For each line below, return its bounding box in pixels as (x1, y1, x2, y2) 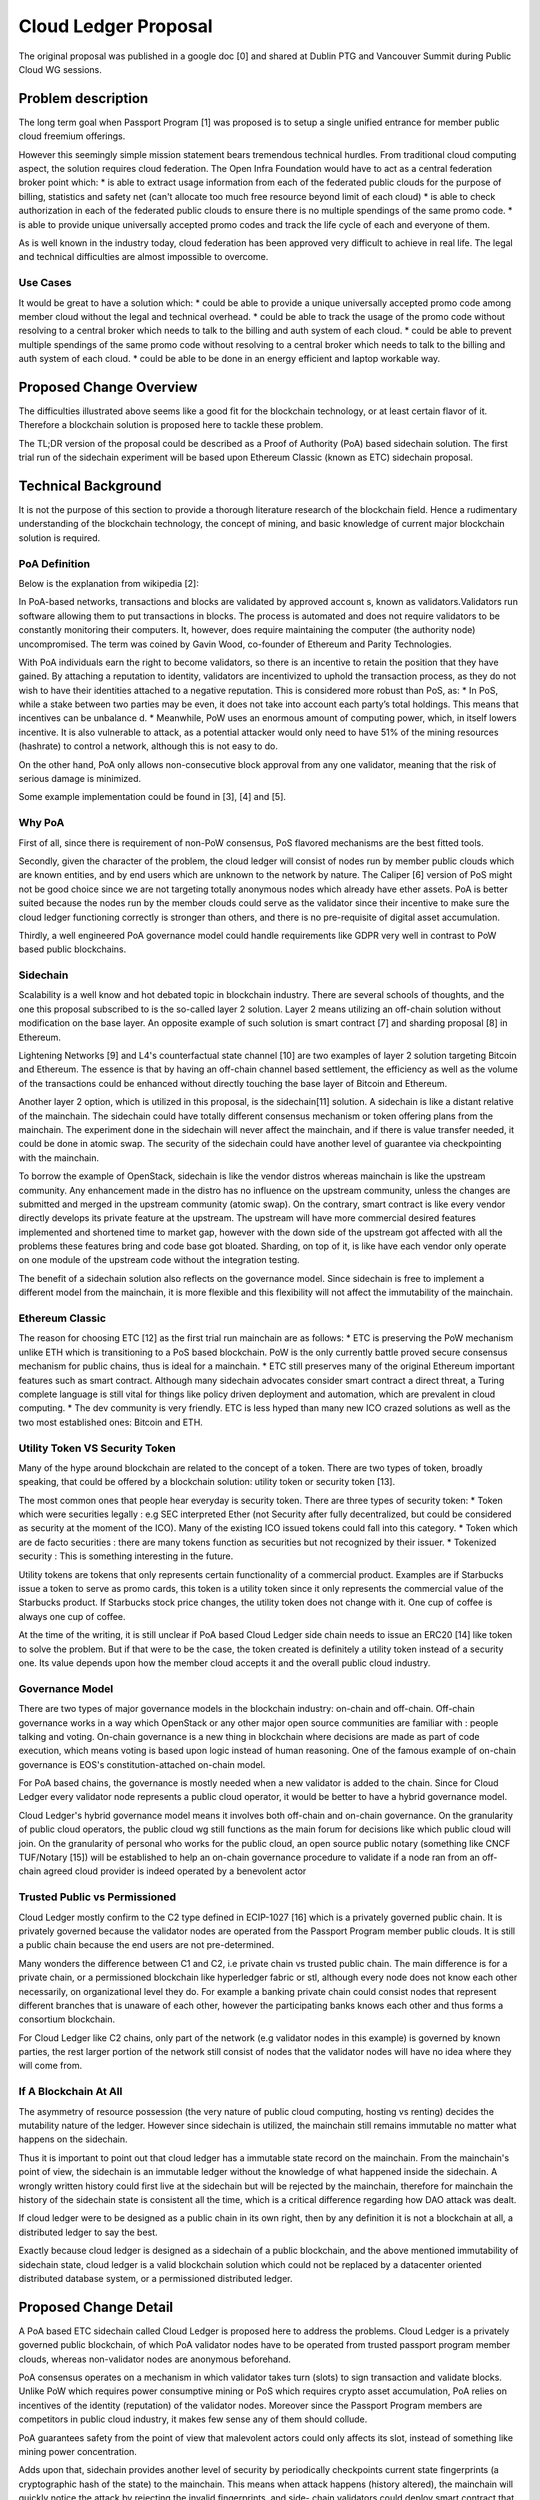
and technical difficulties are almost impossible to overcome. (18, 251, 269, 263)
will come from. (18, 2060, 83, 2072)
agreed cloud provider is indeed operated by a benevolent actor (43, 1865, 307, 1877)
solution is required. (18, 531, 100, 544)
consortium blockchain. (18, 2013, 115, 2025)
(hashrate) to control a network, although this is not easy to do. (18, 740, 279, 752)
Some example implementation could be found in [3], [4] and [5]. (18, 791, 287, 803)
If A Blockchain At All (18, 2085, 123, 2099)
